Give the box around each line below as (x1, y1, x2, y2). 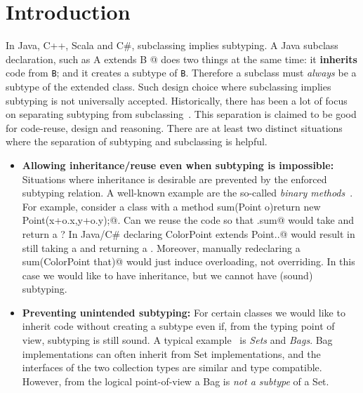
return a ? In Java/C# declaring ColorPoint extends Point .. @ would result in (22, 226, 355, 241)
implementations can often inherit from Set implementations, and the (22, 346, 321, 361)
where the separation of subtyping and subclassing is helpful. (6, 134, 268, 149)
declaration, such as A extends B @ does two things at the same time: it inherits (6, 51, 357, 66)
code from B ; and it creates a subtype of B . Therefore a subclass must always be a (6, 65, 357, 80)
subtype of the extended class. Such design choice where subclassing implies (6, 79, 331, 93)
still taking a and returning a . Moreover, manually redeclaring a (22, 240, 301, 255)
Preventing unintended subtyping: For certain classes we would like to (22, 305, 345, 319)
